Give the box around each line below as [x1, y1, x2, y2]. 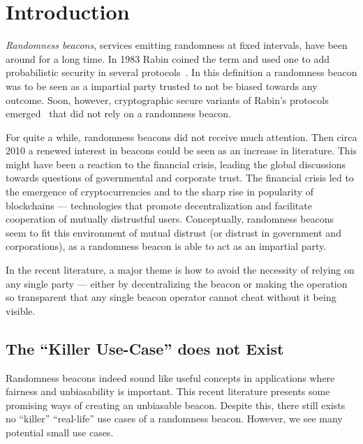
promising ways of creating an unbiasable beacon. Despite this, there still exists [6, 397, 346, 412]
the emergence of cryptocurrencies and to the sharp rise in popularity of [6, 184, 314, 199]
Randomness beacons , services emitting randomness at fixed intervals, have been [6, 38, 348, 52]
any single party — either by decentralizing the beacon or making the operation [6, 276, 348, 290]
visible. [6, 303, 36, 318]
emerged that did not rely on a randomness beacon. [6, 106, 232, 121]
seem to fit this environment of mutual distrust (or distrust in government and [6, 225, 341, 239]
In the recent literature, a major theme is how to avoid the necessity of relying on [6, 262, 355, 277]
